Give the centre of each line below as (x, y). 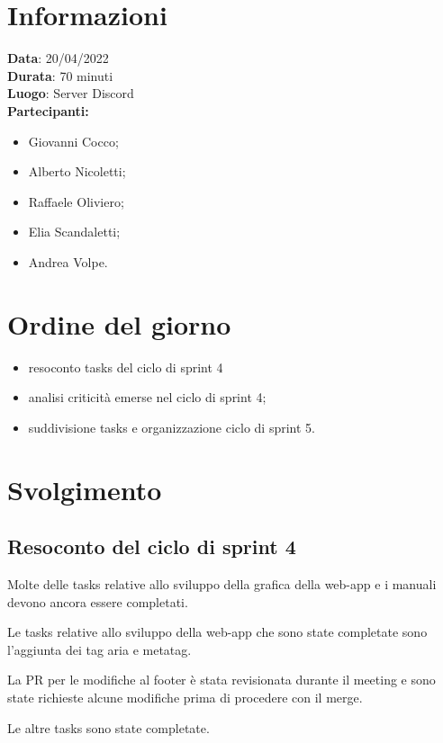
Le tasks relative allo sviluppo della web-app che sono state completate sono (217, 632)
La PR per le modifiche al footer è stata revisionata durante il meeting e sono (221, 680)
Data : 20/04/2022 (58, 58)
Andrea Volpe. (68, 261)
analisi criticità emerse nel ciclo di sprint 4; (147, 397)
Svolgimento (85, 489)
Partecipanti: (48, 110)
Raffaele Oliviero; (76, 201)
